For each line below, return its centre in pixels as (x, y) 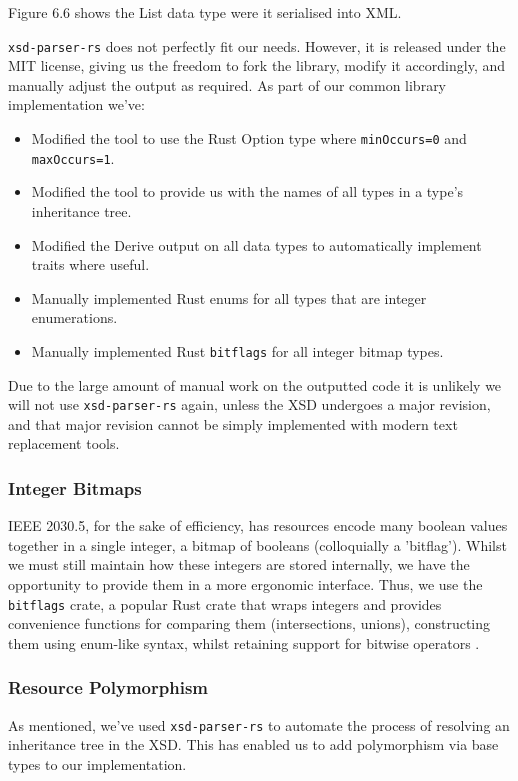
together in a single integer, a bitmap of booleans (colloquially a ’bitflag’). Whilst (257, 544)
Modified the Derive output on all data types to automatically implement (256, 244)
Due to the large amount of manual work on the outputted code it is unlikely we (255, 384)
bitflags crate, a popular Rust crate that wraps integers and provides (225, 603)
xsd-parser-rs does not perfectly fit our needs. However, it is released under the (257, 45)
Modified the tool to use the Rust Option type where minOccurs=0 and (249, 138)
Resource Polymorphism (108, 687)
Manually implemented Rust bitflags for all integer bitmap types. (237, 350)
